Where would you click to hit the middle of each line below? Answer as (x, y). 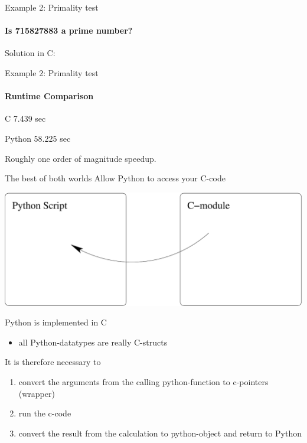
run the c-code (45, 413)
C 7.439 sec (25, 118)
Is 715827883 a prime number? (69, 30)
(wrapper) (37, 393)
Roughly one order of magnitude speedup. (81, 158)
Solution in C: (30, 53)
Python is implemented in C (56, 322)
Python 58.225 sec (38, 138)
